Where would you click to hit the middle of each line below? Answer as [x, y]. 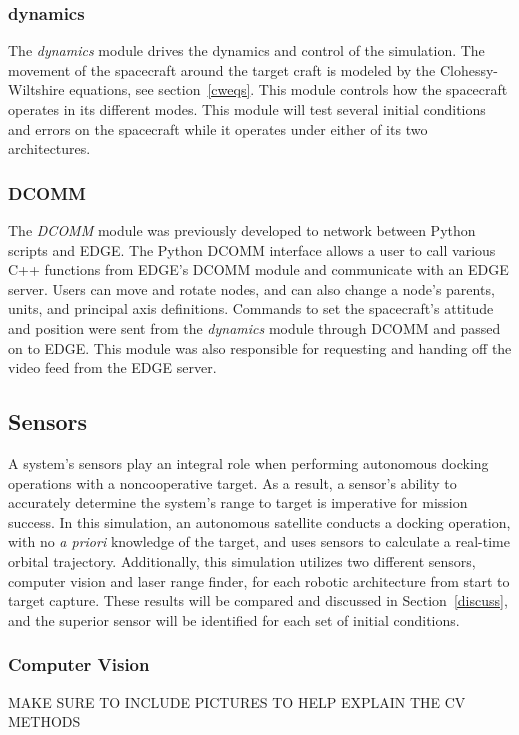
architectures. [49, 148]
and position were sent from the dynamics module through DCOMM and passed [254, 327]
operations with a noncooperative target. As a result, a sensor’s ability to [232, 482]
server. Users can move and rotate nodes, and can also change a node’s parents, [251, 288]
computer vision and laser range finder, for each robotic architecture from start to [259, 580]
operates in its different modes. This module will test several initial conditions [247, 109]
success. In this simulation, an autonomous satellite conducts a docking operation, [259, 521]
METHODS [44, 721]
